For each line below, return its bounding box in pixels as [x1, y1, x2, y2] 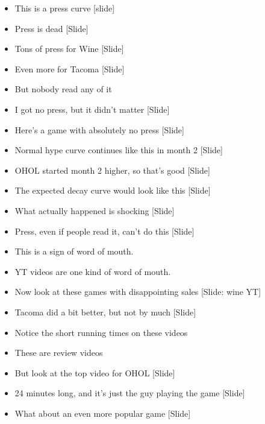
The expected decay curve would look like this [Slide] [14, 184, 211, 197]
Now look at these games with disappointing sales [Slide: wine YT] [14, 285, 261, 298]
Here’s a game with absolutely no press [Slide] [14, 123, 184, 136]
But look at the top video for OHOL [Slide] [14, 366, 175, 379]
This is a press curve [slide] [14, 2, 115, 14]
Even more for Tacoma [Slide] [14, 62, 125, 75]
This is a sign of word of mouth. [14, 245, 134, 258]
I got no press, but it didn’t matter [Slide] [14, 103, 170, 115]
